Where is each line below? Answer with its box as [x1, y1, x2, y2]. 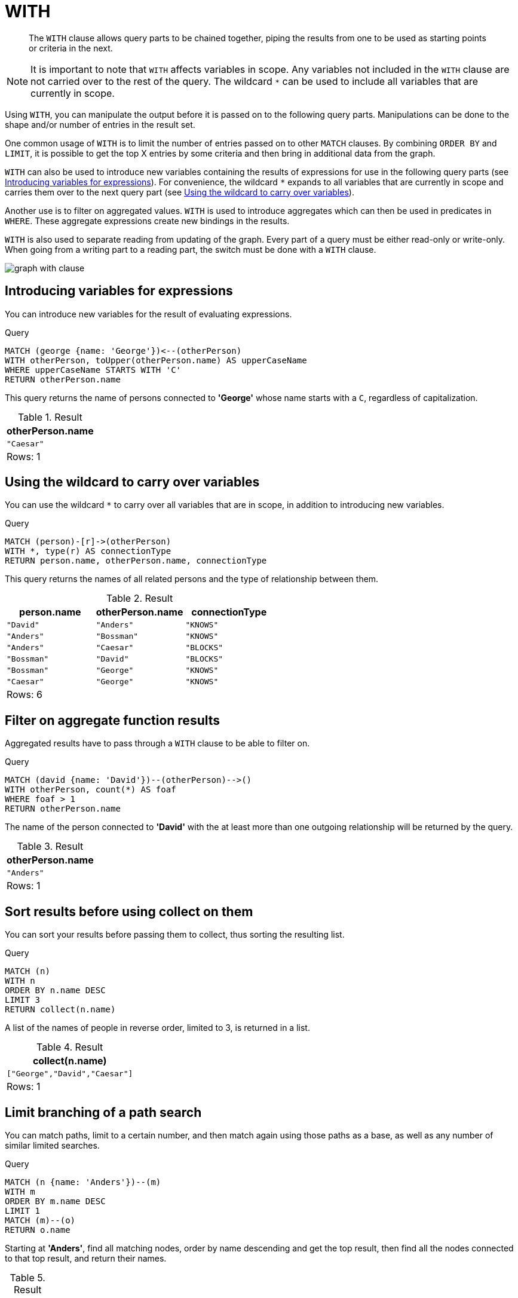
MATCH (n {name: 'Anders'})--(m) [5, 1177, 161, 1187]
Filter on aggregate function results [5, 712, 220, 728]
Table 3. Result [17, 840, 84, 853]
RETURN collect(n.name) [5, 1005, 116, 1015]
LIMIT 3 [5, 995, 41, 1005]
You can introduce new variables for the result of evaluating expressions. [5, 308, 292, 319]
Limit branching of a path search [5, 1104, 202, 1120]
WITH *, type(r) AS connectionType [5, 546, 171, 556]
